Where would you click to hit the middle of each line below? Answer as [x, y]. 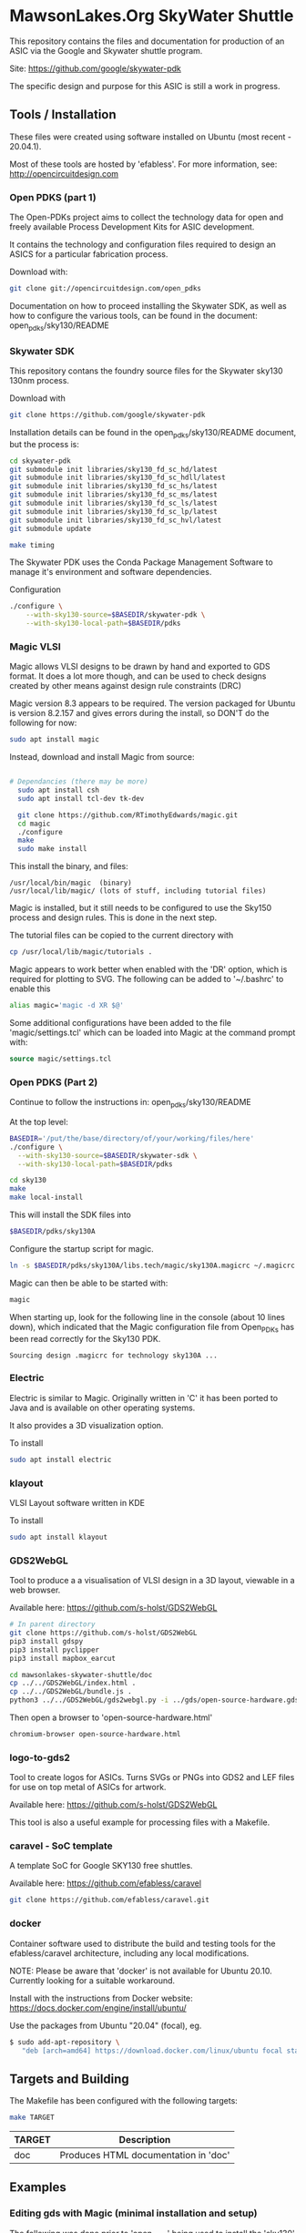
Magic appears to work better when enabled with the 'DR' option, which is [148, 969]
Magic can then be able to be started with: [89, 1283]
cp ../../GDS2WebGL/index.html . [73, 1683]
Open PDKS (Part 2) [54, 1082]
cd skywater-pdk [40, 461]
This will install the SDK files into [71, 1215]
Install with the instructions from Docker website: [101, 1998]
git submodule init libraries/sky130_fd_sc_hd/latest [114, 469]
